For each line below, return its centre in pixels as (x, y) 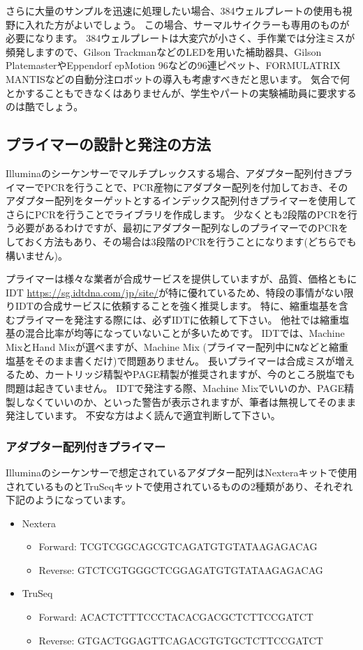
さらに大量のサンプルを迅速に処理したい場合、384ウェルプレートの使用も (174, 10)
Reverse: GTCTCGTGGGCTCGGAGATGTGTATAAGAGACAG (181, 569)
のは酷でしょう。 (45, 106)
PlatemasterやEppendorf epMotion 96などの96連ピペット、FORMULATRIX (173, 65)
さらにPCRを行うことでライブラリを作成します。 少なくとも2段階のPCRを (177, 214)
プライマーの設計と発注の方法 (108, 144)
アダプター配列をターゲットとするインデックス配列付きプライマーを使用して (181, 201)
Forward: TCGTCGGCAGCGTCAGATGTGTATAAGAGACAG (178, 546)
